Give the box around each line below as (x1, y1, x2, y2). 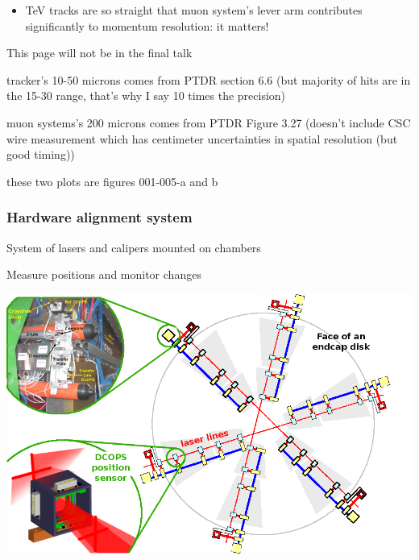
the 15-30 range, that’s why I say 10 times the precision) (6, 87, 286, 104)
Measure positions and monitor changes (6, 266, 201, 283)
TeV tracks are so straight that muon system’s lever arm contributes (25, 2, 363, 18)
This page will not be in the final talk (6, 44, 193, 61)
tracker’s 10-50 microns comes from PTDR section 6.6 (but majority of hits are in (6, 71, 411, 88)
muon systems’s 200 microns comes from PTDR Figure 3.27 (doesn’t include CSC (6, 114, 411, 131)
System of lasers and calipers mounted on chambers (6, 239, 261, 255)
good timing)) (6, 146, 75, 163)
